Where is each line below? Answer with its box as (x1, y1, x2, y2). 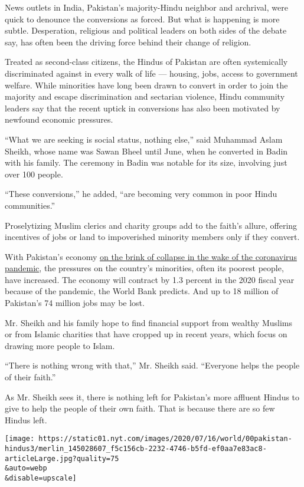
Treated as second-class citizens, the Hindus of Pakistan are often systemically (5, 55, 288, 68)
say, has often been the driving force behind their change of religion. (5, 35, 251, 48)
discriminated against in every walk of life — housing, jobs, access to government (5, 67, 298, 79)
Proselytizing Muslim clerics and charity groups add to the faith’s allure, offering (5, 219, 298, 231)
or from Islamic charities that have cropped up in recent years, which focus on (5, 328, 287, 340)
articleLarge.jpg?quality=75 (5, 454, 119, 463)
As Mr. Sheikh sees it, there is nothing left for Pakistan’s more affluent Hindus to (5, 390, 300, 403)
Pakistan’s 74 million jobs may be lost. (5, 297, 145, 309)
